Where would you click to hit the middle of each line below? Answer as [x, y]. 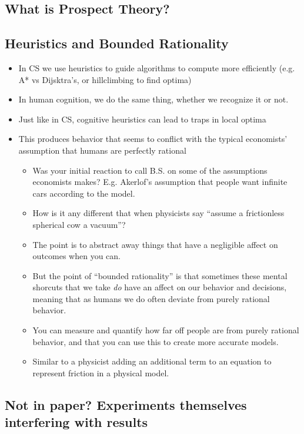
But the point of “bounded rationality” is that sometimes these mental [160, 275]
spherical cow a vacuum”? [79, 224]
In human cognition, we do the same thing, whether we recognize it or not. [153, 99]
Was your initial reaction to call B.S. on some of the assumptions [150, 170]
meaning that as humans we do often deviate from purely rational [151, 298]
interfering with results [76, 422]
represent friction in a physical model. [101, 372]
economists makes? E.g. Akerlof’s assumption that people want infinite [160, 182]
